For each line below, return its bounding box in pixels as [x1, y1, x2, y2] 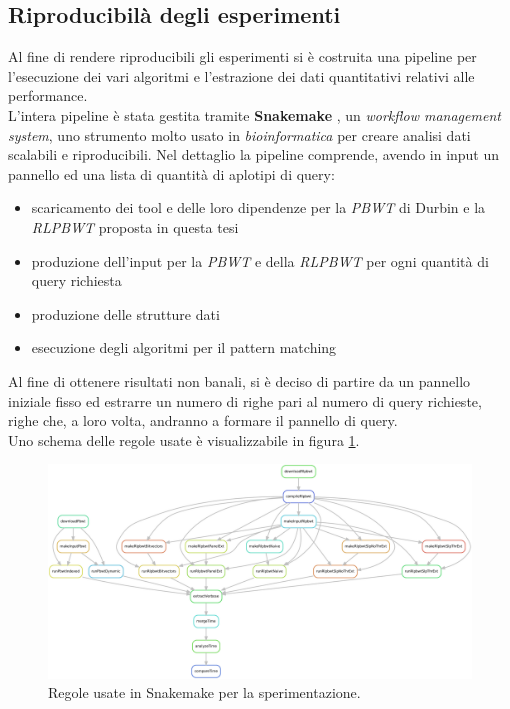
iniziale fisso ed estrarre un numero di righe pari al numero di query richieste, [8, 390, 482, 411]
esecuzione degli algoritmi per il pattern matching [31, 337, 337, 358]
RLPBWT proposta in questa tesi [31, 216, 239, 237]
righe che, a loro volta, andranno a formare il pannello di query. [8, 410, 398, 431]
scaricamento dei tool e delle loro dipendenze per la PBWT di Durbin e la [31, 197, 486, 218]
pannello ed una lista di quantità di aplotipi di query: [8, 163, 335, 184]
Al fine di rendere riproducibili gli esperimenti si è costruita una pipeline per [8, 46, 477, 67]
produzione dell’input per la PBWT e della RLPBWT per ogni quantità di [31, 250, 489, 271]
